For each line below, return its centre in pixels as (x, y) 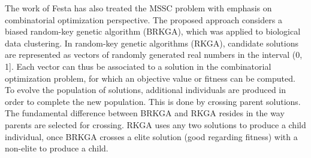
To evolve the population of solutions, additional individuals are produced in (146, 90)
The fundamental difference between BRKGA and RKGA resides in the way (145, 113)
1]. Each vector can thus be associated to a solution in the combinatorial (138, 66)
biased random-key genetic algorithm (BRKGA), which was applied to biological (153, 31)
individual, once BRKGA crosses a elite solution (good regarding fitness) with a (151, 136)
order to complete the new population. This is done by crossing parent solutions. (153, 101)
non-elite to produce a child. (57, 148)
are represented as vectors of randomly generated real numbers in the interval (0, (154, 55)
